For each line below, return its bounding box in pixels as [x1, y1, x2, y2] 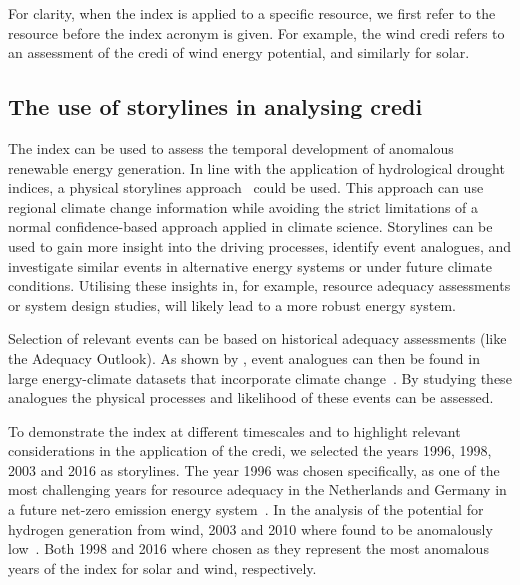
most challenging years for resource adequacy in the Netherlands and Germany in [8, 479, 507, 500]
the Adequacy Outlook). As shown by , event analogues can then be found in [8, 347, 480, 368]
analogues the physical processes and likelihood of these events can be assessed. [8, 387, 494, 408]
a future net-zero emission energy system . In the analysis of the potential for [8, 499, 484, 520]
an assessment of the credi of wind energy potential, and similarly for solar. [8, 42, 470, 63]
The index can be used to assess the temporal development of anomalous [8, 137, 454, 158]
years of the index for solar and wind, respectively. [8, 557, 317, 578]
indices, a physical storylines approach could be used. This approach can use [8, 177, 484, 198]
